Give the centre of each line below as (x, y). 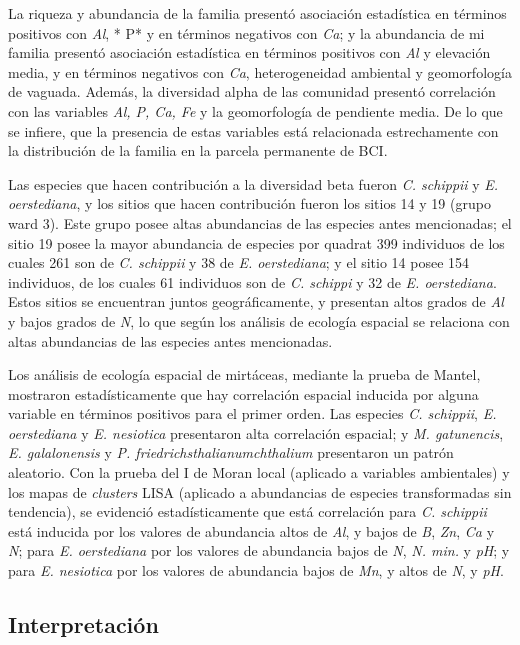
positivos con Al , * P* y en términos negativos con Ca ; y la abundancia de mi (246, 32)
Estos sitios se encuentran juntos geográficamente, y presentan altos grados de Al (256, 301)
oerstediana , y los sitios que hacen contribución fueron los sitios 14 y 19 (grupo (249, 203)
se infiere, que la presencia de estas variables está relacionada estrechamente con (253, 130)
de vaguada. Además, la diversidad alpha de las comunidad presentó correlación (252, 91)
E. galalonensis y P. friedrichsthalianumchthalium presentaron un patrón (231, 452)
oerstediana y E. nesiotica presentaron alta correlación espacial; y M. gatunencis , (256, 432)
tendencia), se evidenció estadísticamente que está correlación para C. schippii (247, 511)
